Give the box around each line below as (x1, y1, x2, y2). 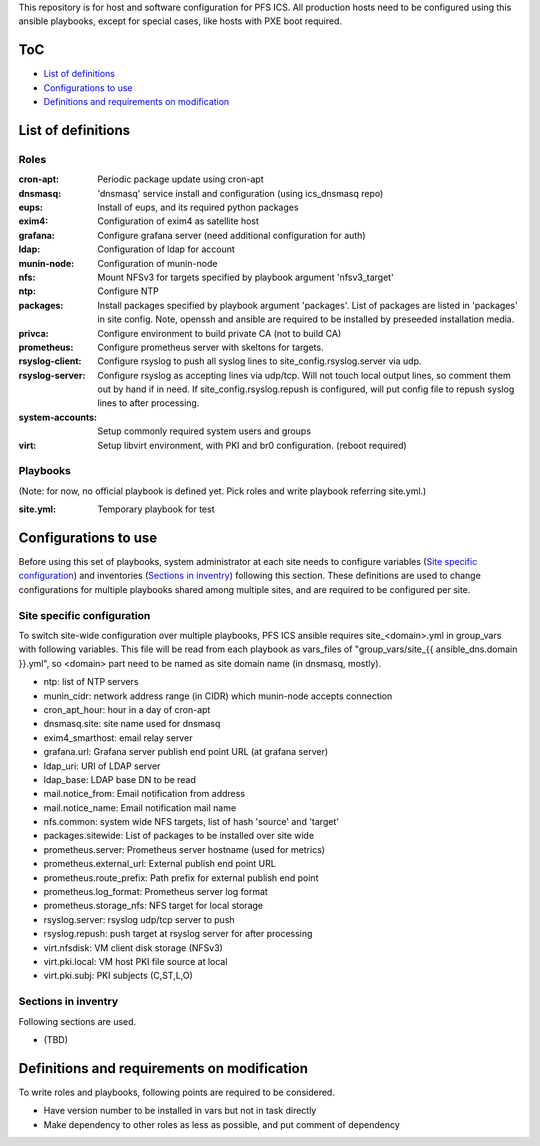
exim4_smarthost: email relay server (43, 731, 193, 744)
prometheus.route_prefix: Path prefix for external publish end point (43, 871, 319, 884)
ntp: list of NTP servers (43, 676, 139, 688)
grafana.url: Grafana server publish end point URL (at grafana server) (43, 746, 329, 758)
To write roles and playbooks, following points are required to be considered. (18, 1086, 335, 1098)
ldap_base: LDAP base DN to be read (43, 773, 197, 785)
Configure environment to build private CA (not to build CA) (97, 327, 342, 339)
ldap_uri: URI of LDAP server (43, 760, 161, 772)
